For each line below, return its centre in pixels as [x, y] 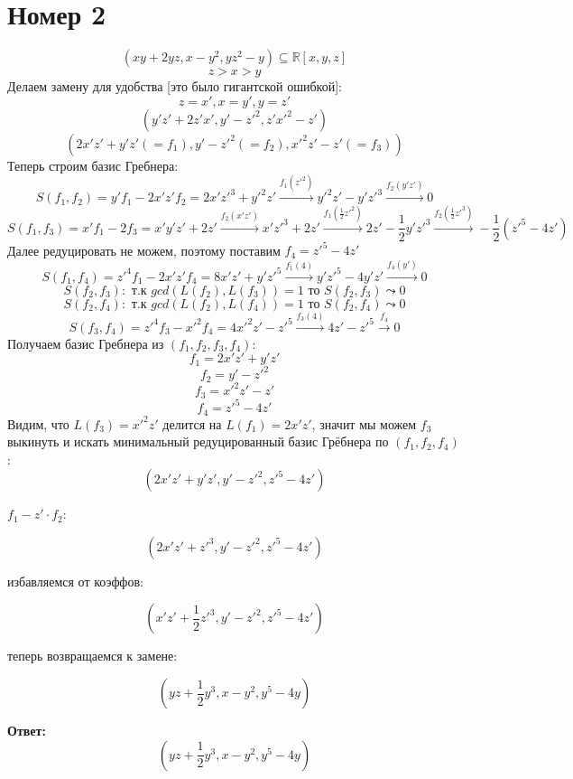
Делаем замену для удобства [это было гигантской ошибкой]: [175, 86]
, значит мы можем [364, 423]
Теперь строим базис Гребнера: [93, 165]
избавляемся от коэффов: [75, 581]
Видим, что [38, 423]
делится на [192, 423]
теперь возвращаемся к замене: [92, 656]
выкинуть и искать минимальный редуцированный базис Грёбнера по [198, 441]
